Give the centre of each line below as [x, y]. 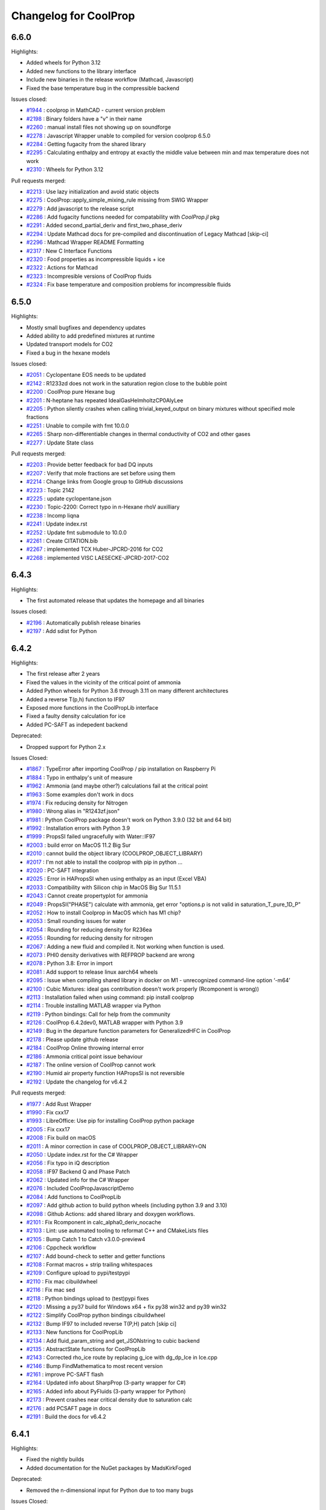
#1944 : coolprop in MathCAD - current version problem [96, 110]
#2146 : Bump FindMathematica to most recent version [94, 1366]
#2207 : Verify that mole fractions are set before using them [101, 473]
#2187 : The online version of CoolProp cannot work [91, 1065]
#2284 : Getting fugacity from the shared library [86, 144]
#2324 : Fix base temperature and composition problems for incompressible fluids [129, 284]
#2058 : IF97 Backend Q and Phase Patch [78, 1171]
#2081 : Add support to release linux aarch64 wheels [92, 972]
